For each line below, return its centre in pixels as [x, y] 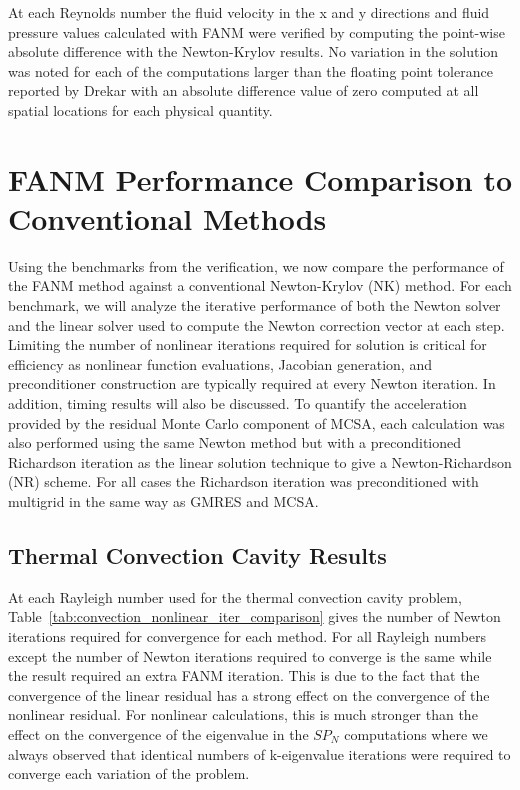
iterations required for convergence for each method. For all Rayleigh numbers [247, 635]
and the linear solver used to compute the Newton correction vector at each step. [256, 324]
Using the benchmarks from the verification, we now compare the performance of [256, 265]
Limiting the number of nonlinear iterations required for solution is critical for [247, 344]
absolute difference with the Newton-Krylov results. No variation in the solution [253, 51]
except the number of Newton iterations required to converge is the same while [250, 655]
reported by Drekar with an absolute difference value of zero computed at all [243, 90]
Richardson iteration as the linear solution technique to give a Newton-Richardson [260, 461]
